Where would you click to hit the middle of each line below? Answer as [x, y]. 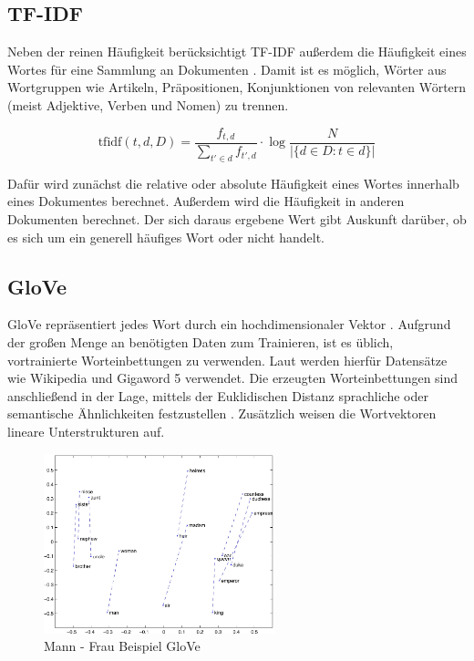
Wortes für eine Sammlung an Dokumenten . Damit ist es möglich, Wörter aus [227, 69]
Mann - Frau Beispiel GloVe [122, 646]
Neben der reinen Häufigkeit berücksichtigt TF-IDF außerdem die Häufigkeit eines [237, 52]
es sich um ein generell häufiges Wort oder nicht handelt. [166, 237]
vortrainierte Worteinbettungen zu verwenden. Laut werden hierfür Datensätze [227, 360]
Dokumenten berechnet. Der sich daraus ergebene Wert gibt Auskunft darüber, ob [237, 219]
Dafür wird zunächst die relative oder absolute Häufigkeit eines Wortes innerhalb [233, 183]
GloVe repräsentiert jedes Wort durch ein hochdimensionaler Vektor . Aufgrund [229, 324]
